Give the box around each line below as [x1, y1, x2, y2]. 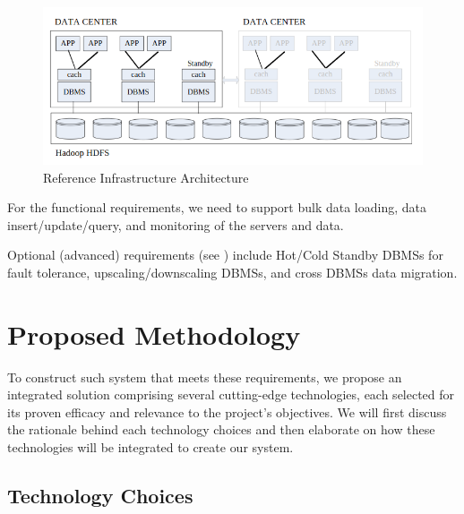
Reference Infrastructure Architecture [43, 167, 249, 186]
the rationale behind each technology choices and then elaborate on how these [7, 420, 435, 439]
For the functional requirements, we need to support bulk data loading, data [7, 198, 427, 217]
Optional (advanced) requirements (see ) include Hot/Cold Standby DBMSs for [7, 245, 443, 264]
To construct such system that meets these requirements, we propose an [7, 367, 402, 386]
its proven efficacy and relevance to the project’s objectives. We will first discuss [7, 402, 447, 421]
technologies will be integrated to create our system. [7, 438, 294, 457]
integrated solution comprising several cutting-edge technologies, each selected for [7, 385, 455, 404]
